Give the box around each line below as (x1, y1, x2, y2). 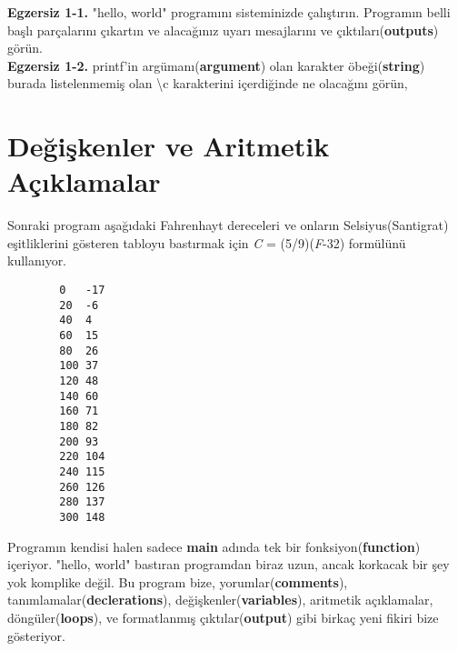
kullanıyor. (7, 251, 67, 270)
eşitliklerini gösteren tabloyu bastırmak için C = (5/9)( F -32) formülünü (7, 233, 406, 252)
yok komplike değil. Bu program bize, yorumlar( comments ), (7, 572, 348, 591)
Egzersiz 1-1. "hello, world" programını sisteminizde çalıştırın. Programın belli (7, 3, 451, 21)
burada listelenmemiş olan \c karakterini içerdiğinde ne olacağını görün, (7, 74, 408, 93)
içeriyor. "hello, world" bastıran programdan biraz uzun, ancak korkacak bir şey (7, 555, 450, 574)
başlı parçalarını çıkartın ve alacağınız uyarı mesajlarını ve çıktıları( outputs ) (7, 20, 439, 39)
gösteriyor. (7, 626, 65, 645)
